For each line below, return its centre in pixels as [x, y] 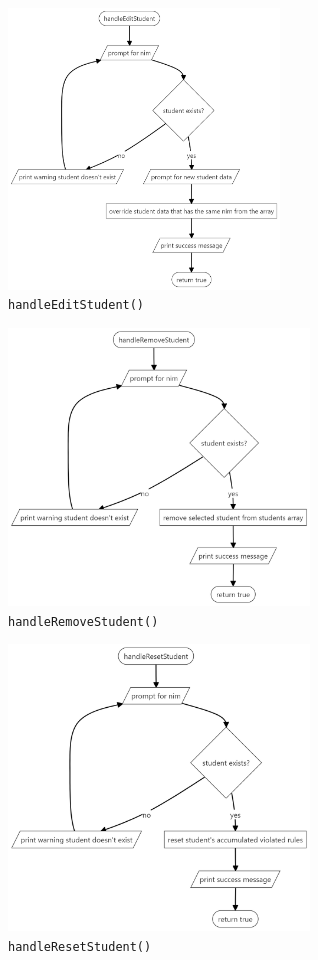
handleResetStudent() [80, 946]
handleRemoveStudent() [83, 621]
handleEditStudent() [76, 305]
